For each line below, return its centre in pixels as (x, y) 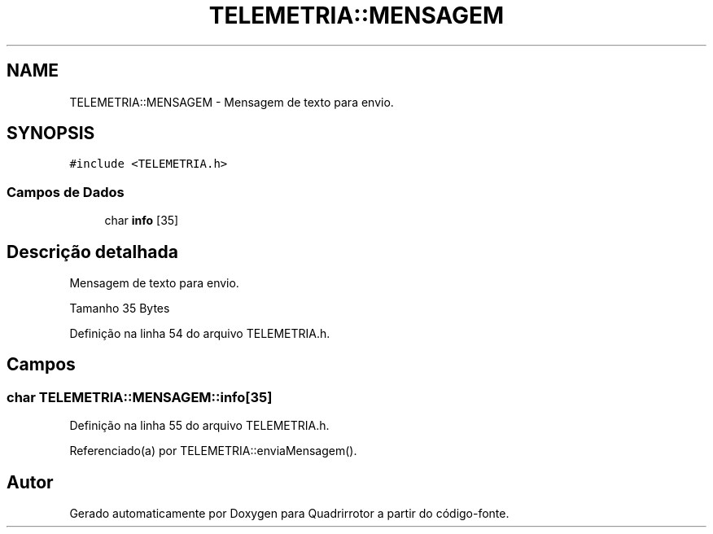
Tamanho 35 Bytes (120, 309)
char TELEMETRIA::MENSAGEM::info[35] (140, 397)
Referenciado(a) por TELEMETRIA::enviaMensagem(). (213, 451)
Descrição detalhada (92, 252)
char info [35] (142, 221)
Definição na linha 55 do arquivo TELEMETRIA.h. (199, 426)
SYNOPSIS (51, 133)
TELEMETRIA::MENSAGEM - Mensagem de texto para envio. (232, 102)
